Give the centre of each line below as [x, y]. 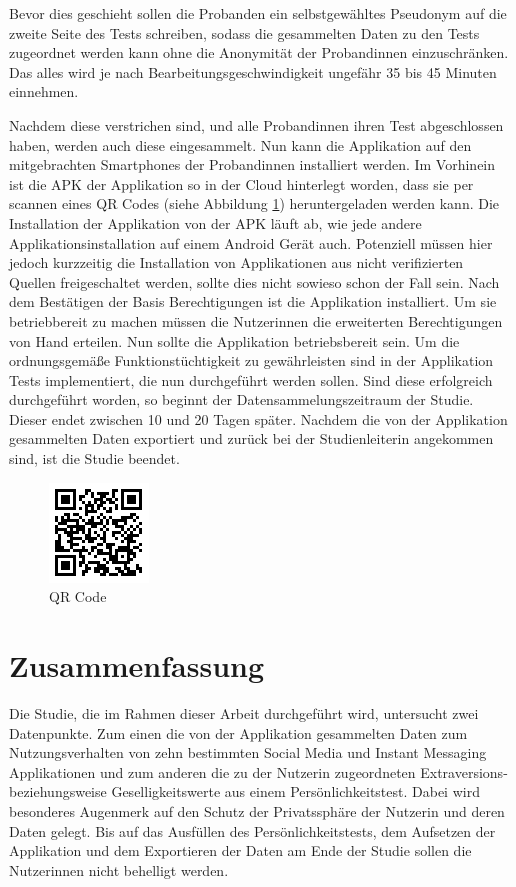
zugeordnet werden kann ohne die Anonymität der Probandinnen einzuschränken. [259, 52]
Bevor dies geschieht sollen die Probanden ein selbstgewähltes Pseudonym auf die [258, 13]
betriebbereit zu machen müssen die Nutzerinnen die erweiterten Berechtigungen [256, 320]
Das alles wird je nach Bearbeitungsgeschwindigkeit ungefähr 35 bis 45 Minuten [253, 71]
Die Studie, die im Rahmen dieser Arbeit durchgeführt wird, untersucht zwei [244, 712]
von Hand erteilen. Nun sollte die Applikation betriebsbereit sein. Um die [234, 340]
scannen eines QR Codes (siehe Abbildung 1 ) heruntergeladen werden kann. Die [254, 203]
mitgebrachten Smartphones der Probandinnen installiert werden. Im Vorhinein [252, 164]
